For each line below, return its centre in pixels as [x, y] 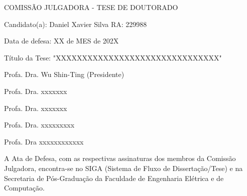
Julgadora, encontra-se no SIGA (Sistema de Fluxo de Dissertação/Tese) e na [124, 168]
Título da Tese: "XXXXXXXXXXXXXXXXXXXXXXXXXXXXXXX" [113, 57]
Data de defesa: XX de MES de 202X [61, 41]
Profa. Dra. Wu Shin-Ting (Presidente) [64, 74]
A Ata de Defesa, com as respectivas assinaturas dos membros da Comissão [120, 158]
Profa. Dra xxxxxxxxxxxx [44, 141]
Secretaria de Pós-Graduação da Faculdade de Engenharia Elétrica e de [114, 178]
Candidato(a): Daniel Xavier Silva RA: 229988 [76, 24]
